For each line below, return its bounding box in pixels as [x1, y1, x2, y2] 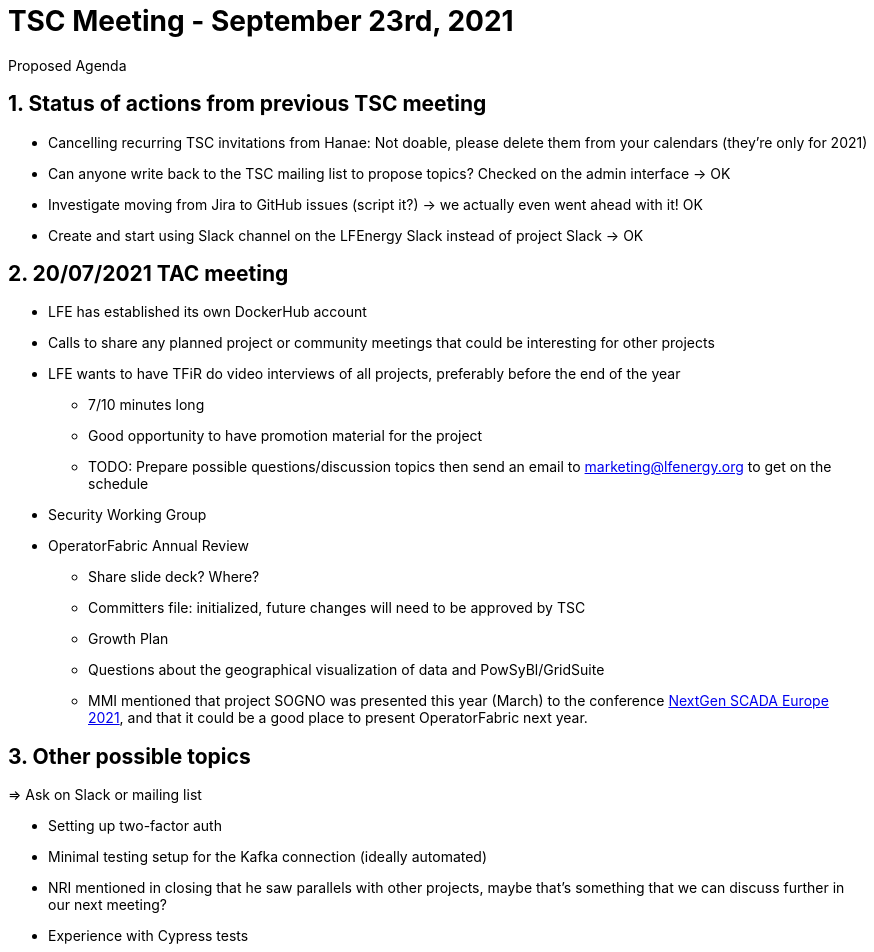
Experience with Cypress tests [48, 927, 249, 945]
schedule [88, 475, 149, 493]
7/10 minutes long [88, 396, 205, 414]
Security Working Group [48, 506, 207, 524]
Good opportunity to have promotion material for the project [88, 427, 483, 445]
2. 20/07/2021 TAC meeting [8, 261, 289, 287]
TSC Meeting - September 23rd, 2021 [8, 4, 514, 38]
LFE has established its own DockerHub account [48, 303, 367, 321]
